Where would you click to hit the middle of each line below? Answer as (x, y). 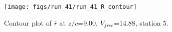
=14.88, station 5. (141, 22)
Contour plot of (28, 22)
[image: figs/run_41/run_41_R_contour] (70, 7)
